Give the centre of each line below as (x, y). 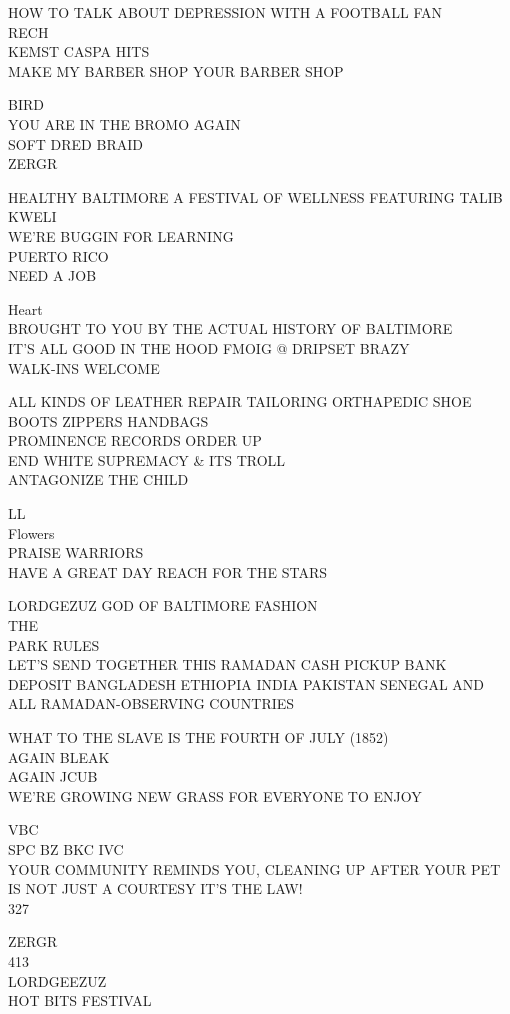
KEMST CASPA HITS (79, 51)
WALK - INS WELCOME (84, 367)
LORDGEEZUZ (57, 980)
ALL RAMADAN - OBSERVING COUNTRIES (151, 703)
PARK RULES (54, 644)
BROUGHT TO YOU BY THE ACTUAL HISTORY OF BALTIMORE (230, 328)
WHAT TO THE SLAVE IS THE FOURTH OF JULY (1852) (198, 737)
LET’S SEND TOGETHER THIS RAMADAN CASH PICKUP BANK (227, 664)
